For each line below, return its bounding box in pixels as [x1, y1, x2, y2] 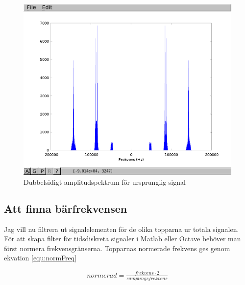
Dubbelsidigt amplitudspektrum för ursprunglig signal [24, 176, 186, 187]
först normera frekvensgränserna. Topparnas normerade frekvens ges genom [4, 243, 230, 253]
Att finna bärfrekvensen [4, 200, 127, 216]
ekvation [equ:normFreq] [4, 253, 77, 263]
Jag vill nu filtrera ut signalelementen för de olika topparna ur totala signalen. [4, 224, 239, 234]
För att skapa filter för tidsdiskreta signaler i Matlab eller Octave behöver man [4, 233, 241, 244]
